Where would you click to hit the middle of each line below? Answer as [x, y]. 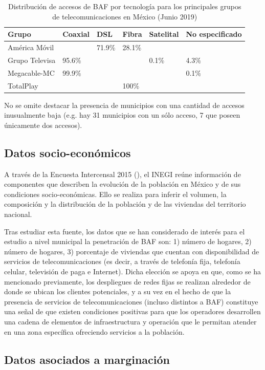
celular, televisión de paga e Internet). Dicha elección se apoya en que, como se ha [133, 271]
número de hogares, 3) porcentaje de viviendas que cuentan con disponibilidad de [132, 251]
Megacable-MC [31, 72]
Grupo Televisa [32, 60]
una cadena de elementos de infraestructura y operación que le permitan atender [130, 321]
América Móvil [31, 47]
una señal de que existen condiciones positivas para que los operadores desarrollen [132, 311]
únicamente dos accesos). [43, 125]
